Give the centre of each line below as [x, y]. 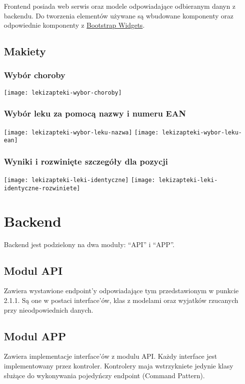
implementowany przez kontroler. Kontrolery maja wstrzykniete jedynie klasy [119, 366]
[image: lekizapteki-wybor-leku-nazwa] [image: [81, 132]
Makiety [25, 51]
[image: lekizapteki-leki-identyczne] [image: [80, 180]
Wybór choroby [35, 75]
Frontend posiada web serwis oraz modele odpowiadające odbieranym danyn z [120, 6]
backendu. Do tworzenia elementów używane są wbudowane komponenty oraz [119, 15]
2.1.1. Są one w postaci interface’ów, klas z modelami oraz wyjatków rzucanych [121, 300]
